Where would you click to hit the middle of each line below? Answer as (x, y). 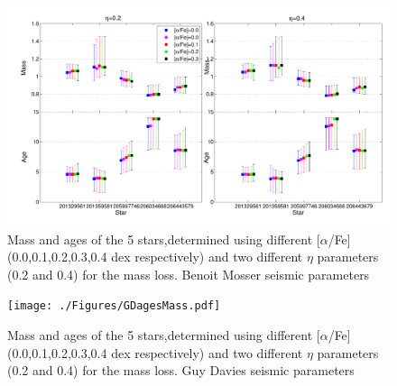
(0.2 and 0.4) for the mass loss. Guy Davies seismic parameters (181, 370)
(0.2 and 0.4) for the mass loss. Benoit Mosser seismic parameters (189, 274)
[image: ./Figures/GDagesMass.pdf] (114, 306)
